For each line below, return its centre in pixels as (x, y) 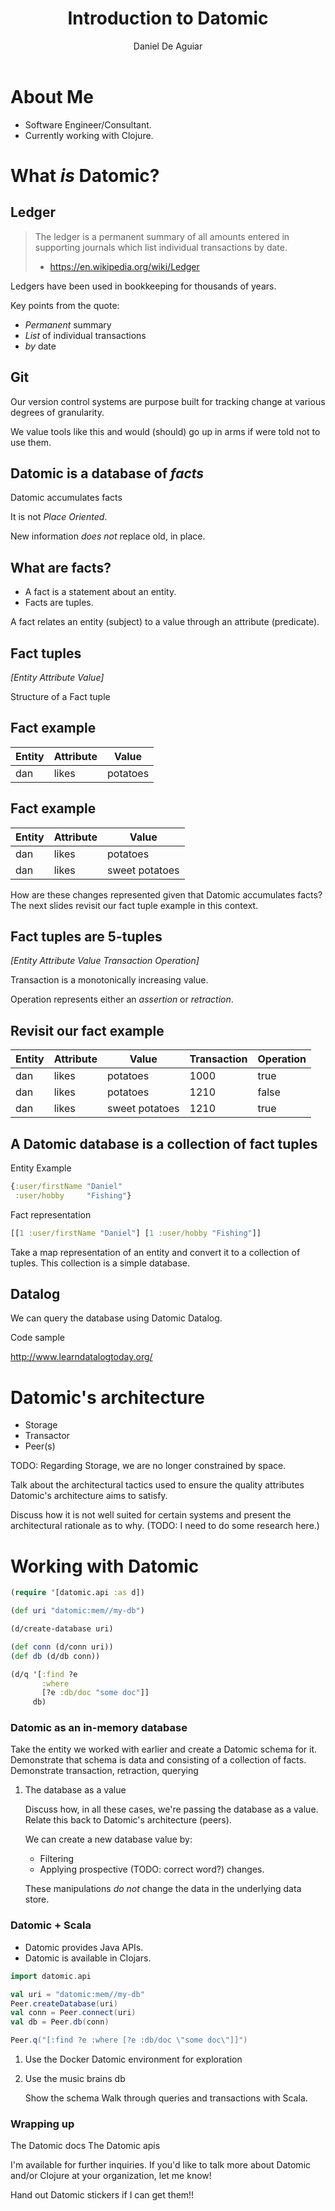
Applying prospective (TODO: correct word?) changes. (152, 1869)
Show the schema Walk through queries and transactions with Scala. (166, 2098)
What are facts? (61, 567)
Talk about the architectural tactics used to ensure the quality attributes (157, 1485)
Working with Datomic (105, 1566)
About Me (52, 96)
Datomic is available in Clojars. (88, 1958)
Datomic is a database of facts (107, 473)
